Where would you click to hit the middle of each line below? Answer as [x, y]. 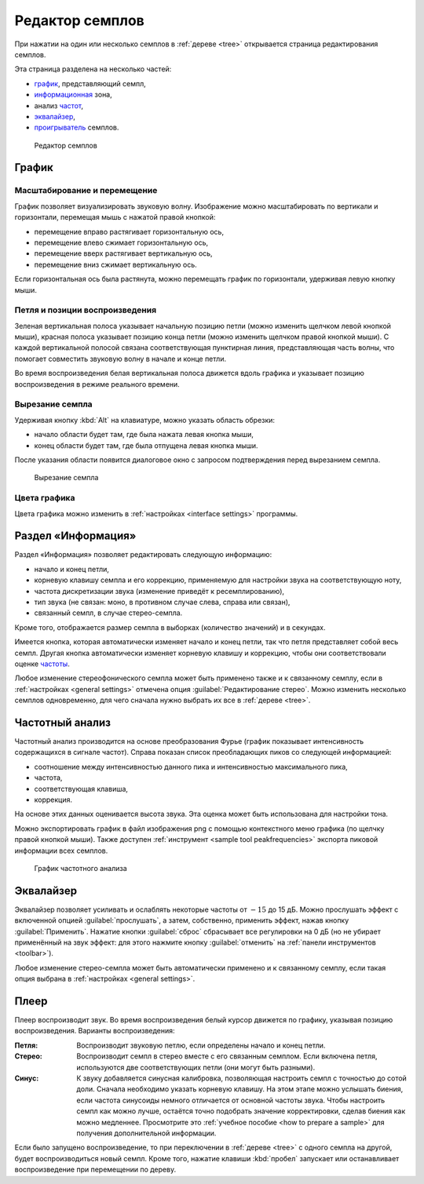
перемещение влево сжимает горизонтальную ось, [121, 242]
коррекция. [53, 800]
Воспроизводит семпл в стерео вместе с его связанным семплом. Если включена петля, [227, 1056]
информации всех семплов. [61, 851]
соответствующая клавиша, [81, 789]
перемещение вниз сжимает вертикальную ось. [116, 264]
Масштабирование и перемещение [86, 191]
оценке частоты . [42, 664]
